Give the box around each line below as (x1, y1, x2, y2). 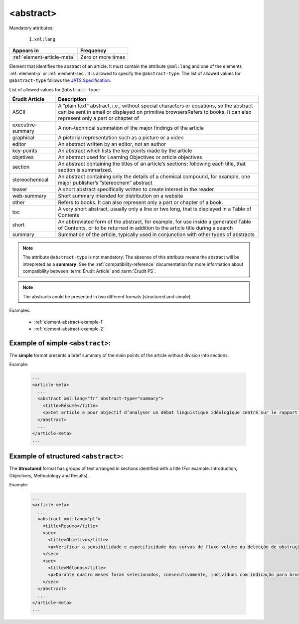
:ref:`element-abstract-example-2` (34, 326, 105, 332)
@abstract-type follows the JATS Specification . (9, 77, 112, 83)
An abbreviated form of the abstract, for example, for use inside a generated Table (58, 218, 251, 225)
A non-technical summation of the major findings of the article (58, 124, 204, 131)
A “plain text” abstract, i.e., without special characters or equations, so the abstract (58, 102, 253, 109)
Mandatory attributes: (9, 25, 54, 31)
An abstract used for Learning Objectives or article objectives (58, 154, 202, 161)
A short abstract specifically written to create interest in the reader (58, 186, 214, 193)
